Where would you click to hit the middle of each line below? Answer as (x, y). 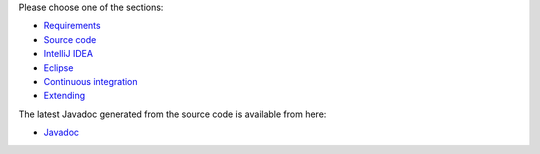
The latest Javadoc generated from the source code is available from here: (172, 114)
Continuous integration (91, 81)
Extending (64, 96)
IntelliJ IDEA (68, 54)
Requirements (72, 26)
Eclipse (58, 67)
